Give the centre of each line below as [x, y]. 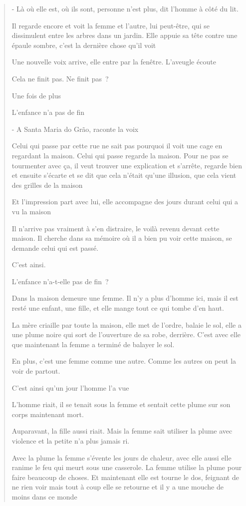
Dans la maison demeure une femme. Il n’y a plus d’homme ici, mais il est [125, 298]
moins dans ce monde [44, 496]
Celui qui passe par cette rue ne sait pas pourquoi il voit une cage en [117, 146]
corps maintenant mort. [48, 414]
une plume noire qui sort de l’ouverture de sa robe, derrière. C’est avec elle [126, 334]
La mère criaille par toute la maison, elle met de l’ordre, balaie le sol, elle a [126, 324]
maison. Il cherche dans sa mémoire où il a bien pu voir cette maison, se [122, 238]
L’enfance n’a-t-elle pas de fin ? [60, 281]
